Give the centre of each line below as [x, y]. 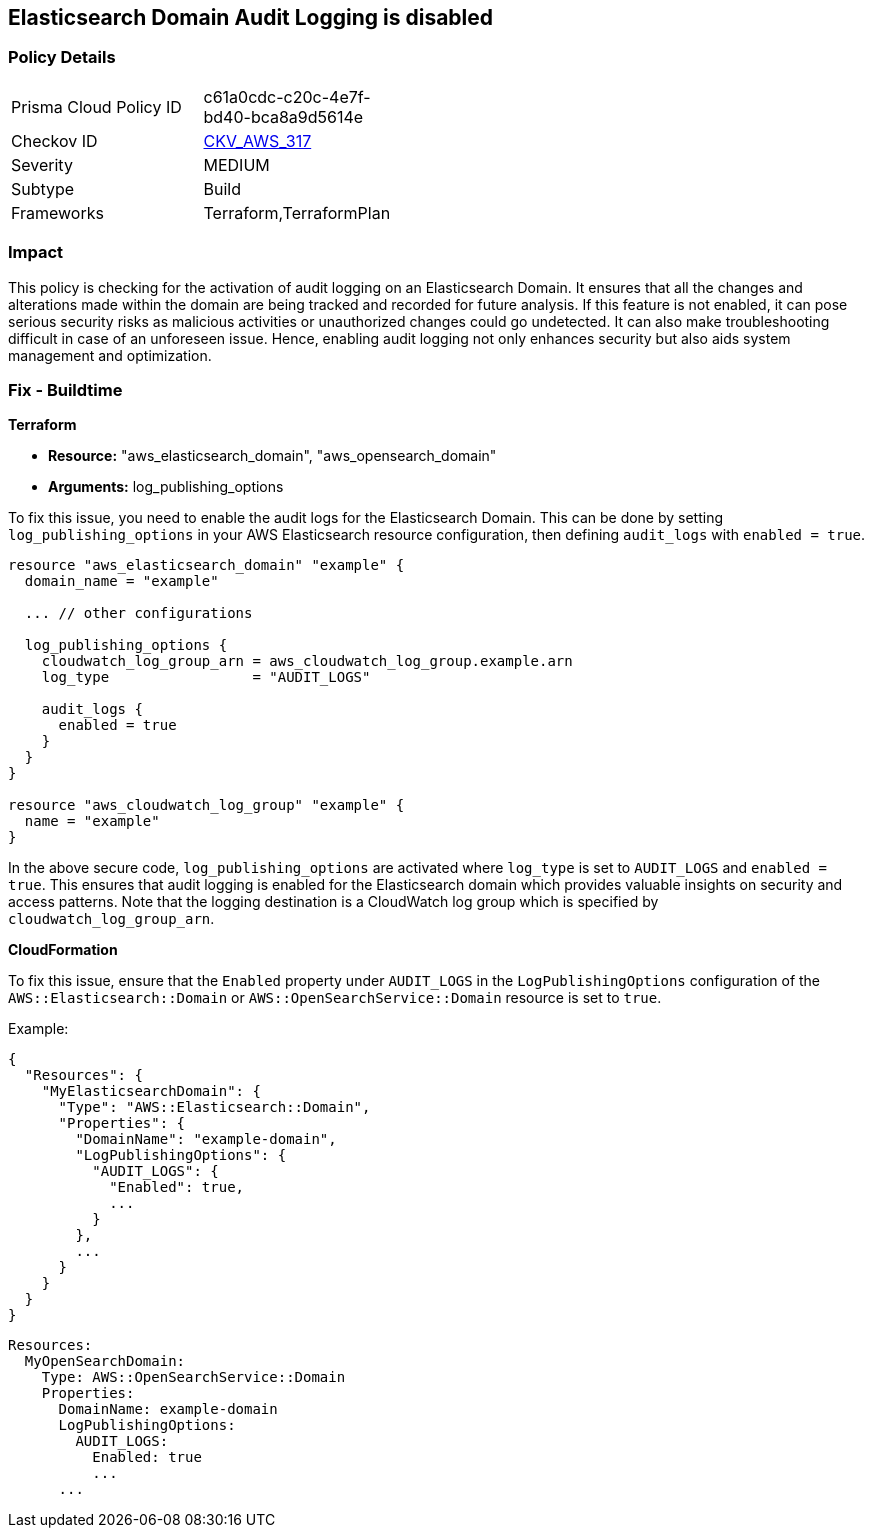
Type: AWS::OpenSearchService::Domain [193, 1377]
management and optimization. [110, 355]
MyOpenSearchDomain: [105, 1361]
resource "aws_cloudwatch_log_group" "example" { [206, 805]
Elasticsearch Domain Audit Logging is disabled [251, 17]
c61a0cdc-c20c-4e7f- [287, 96]
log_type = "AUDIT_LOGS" [206, 677]
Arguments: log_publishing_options [166, 487]
